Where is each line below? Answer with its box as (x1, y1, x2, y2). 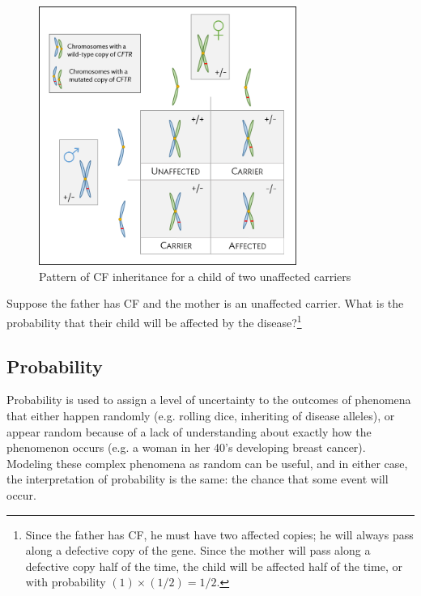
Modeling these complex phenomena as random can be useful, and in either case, (6, 454, 408, 471)
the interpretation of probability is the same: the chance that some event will (6, 470, 389, 487)
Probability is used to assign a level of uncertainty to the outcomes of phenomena (6, 391, 411, 408)
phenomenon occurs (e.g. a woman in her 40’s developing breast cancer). (6, 439, 366, 456)
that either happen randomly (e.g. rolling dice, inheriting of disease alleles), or (6, 407, 395, 424)
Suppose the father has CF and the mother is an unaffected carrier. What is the (6, 295, 404, 312)
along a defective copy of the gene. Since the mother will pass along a (25, 542, 371, 559)
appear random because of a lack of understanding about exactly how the (6, 423, 372, 440)
